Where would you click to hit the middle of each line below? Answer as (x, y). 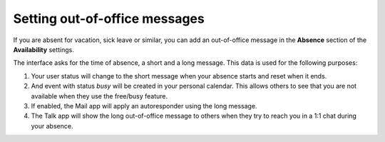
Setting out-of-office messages (109, 19)
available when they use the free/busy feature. (99, 96)
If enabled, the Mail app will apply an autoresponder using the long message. (144, 106)
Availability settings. (44, 49)
